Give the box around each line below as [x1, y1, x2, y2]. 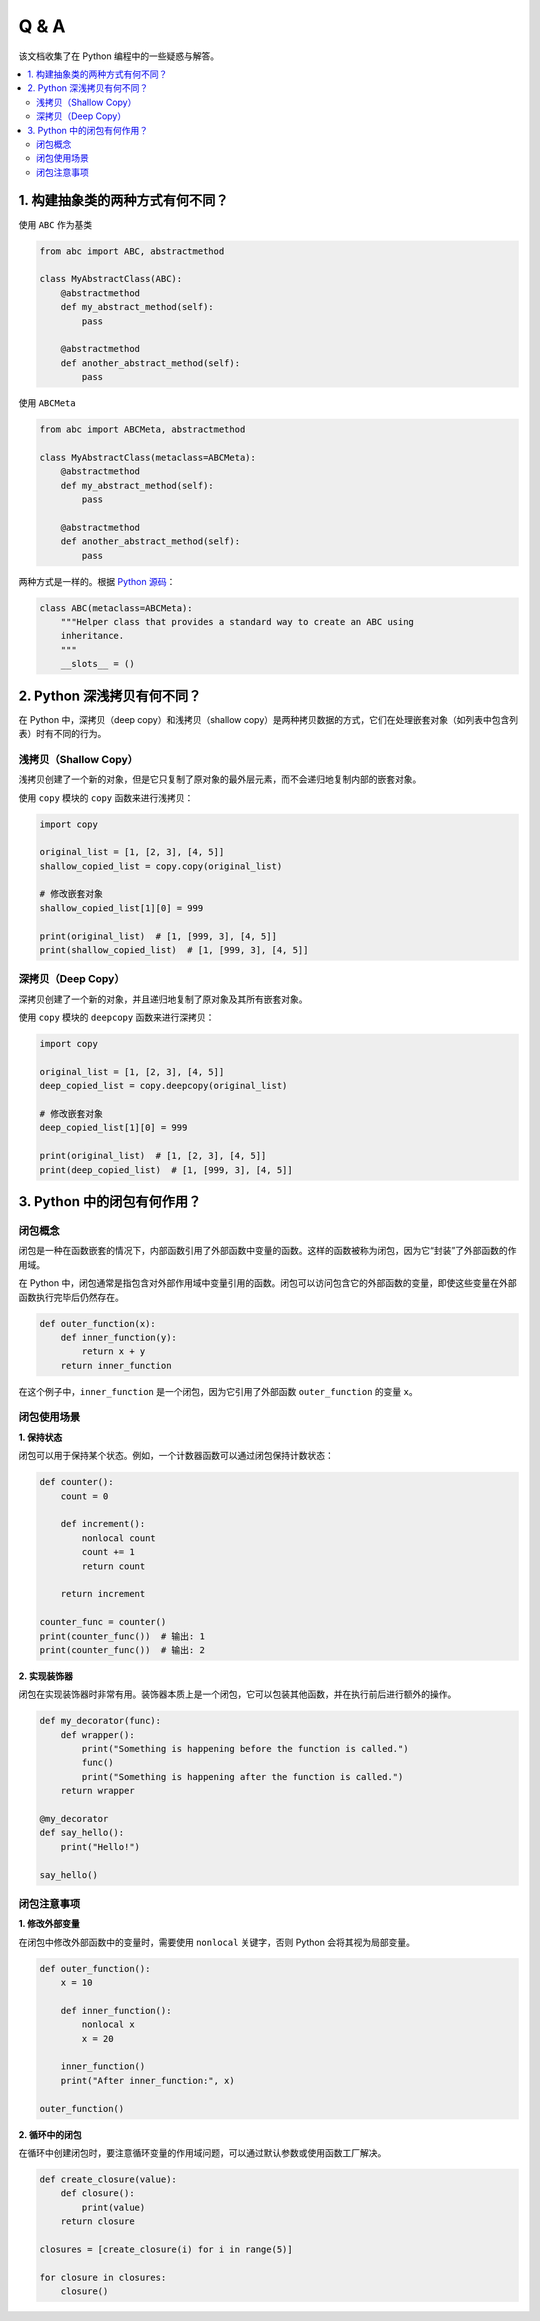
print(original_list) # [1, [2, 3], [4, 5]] [39, 1150, 267, 1162]
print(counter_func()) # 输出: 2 [39, 1644, 205, 1655]
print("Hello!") [60, 1841, 140, 1852]
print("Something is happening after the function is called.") [81, 1771, 404, 1782]
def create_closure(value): [39, 2173, 177, 2185]
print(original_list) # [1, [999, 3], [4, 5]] [39, 930, 277, 942]
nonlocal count [81, 1532, 157, 1544]
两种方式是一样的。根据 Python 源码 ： [18, 575, 176, 587]
